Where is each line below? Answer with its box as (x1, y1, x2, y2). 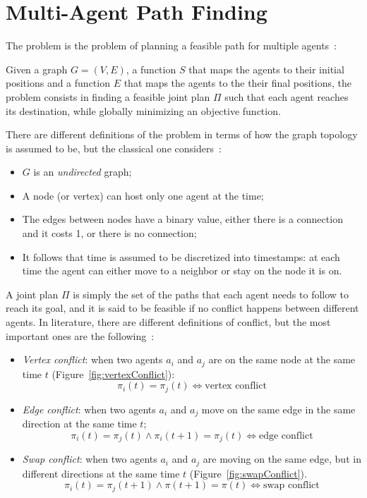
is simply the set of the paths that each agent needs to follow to (73, 286, 349, 301)
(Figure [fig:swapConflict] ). (189, 466, 307, 480)
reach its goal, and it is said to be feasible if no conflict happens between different (6, 300, 359, 315)
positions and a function (6, 75, 110, 90)
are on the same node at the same (208, 352, 356, 367)
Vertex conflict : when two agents (22, 352, 163, 367)
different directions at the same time (22, 466, 180, 480)
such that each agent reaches (224, 89, 349, 104)
